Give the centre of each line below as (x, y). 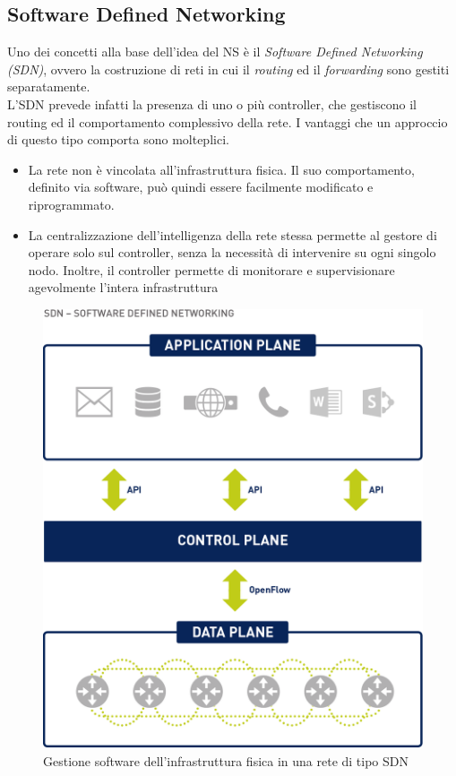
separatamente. (49, 86)
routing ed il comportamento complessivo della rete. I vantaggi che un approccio (228, 121)
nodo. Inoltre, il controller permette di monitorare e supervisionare (211, 269)
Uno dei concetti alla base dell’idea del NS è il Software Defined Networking (215, 52)
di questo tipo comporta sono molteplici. (118, 139)
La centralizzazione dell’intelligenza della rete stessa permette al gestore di (232, 234)
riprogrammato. (71, 204)
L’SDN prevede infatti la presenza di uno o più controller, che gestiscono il (212, 103)
